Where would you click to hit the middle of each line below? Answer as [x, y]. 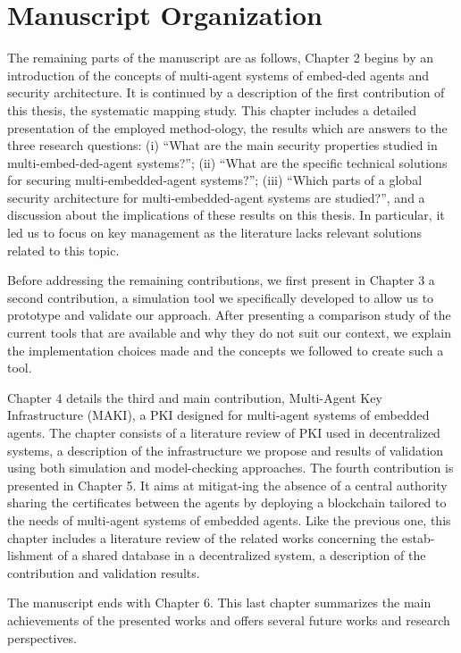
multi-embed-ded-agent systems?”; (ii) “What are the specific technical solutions [227, 162]
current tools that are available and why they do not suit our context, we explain [229, 333]
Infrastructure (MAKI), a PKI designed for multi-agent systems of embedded [218, 415]
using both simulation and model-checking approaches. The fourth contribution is [230, 468]
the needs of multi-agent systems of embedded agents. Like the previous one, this [229, 519]
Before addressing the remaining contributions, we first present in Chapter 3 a [221, 280]
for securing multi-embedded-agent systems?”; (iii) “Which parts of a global [215, 180]
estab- [418, 537]
